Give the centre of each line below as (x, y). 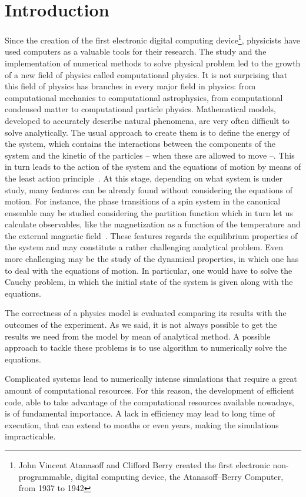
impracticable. (30, 436)
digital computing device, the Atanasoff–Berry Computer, (179, 476)
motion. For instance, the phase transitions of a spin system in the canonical (143, 201)
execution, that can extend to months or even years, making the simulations (142, 424)
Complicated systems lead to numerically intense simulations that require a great (151, 379)
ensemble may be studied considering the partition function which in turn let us (149, 212)
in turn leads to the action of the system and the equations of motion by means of (153, 167)
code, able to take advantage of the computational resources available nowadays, (149, 402)
